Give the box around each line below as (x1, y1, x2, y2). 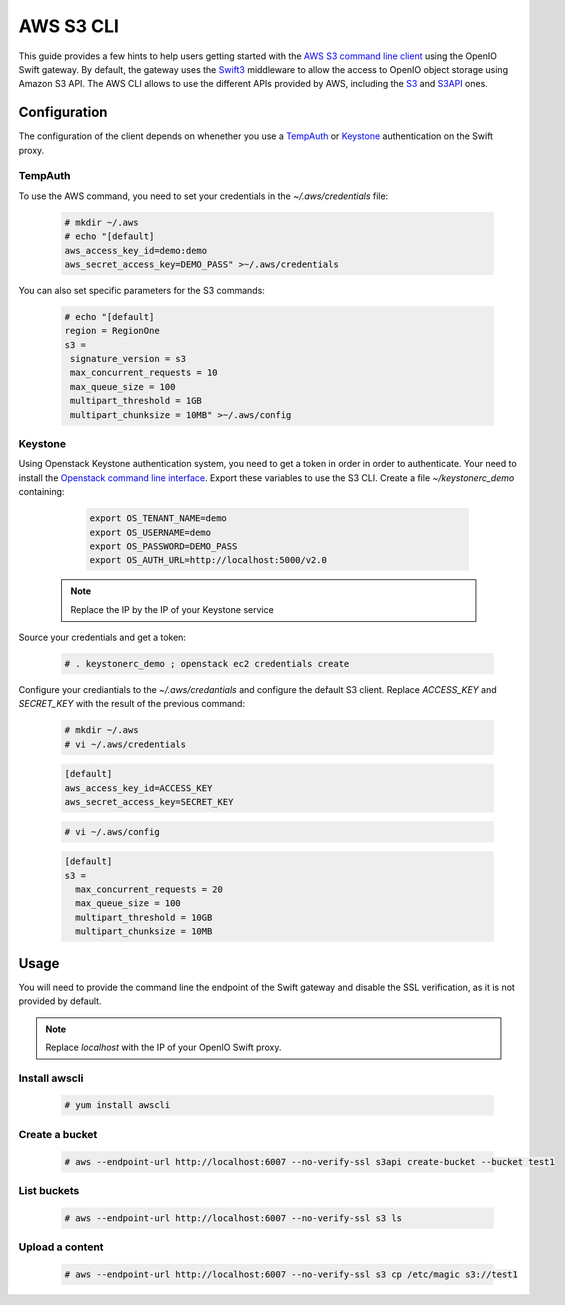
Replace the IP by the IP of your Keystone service (70, 603, 274, 615)
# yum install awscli (64, 1100, 171, 1111)
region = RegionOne (64, 325, 160, 337)
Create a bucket (18, 1127, 98, 1141)
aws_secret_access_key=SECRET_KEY (64, 796, 234, 808)
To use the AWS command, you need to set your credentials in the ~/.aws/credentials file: (18, 190, 389, 202)
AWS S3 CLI (18, 15, 120, 37)
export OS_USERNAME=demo (89, 526, 212, 538)
